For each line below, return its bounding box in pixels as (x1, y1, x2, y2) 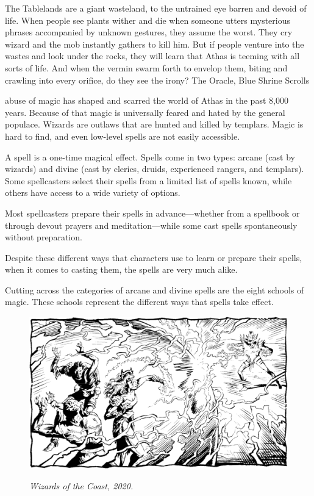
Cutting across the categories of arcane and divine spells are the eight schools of (5, 283, 304, 296)
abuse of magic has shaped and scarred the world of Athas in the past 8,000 (5, 94, 288, 107)
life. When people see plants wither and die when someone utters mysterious (5, 13, 290, 26)
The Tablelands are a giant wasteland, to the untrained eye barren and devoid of (5, 2, 307, 14)
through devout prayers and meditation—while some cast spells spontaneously (5, 218, 298, 231)
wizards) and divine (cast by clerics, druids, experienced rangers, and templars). (5, 162, 304, 175)
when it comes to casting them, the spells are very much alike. (5, 263, 238, 276)
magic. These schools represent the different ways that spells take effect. (5, 295, 274, 308)
